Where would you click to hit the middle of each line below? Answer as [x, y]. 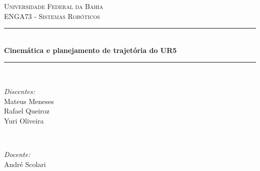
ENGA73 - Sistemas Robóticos [52, 16]
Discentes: [19, 91]
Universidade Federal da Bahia [54, 6]
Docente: [17, 154]
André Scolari [25, 164]
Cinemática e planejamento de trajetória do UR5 [90, 50]
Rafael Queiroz [27, 111]
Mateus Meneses [29, 101]
